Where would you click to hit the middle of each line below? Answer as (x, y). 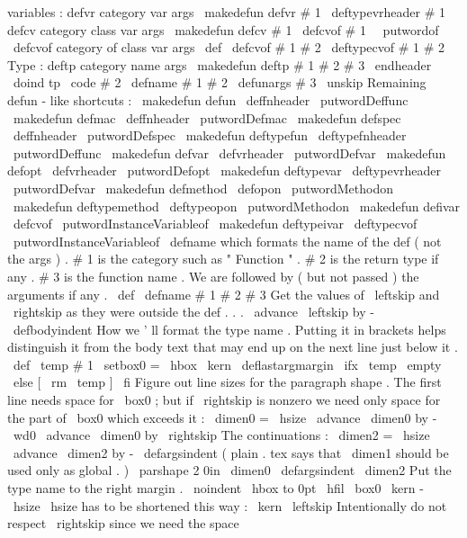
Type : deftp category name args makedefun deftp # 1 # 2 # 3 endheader (220, 64)
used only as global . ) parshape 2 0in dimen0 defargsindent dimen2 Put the (229, 470)
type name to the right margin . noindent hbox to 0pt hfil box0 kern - (216, 488)
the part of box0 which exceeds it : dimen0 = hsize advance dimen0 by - (222, 417)
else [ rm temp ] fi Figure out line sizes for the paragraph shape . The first (227, 382)
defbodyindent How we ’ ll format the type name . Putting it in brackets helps (229, 329)
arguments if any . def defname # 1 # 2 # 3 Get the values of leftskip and (224, 294)
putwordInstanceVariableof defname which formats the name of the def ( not (227, 241)
